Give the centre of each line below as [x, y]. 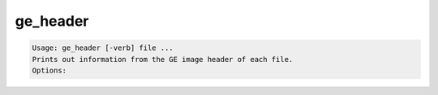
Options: [49, 70]
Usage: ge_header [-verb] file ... [103, 48]
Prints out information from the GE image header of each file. [163, 59]
